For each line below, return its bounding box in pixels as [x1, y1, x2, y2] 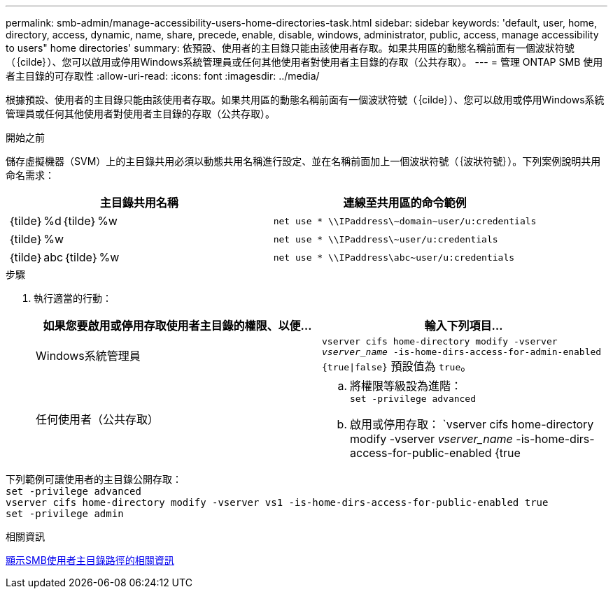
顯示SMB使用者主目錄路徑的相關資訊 [6, 554, 174, 566]
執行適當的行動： [34, 292, 112, 304]
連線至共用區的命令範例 [343, 196, 467, 210]
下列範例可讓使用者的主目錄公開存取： [6, 473, 182, 485]
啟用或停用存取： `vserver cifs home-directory [350, 417, 594, 431]
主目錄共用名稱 [99, 196, 178, 210]
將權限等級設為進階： [350, 379, 463, 393]
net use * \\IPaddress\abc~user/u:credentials [273, 252, 515, 263]
